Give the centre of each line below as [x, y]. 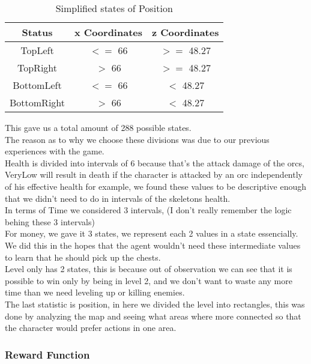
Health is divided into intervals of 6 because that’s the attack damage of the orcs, [155, 162]
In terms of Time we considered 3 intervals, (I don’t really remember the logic [148, 210]
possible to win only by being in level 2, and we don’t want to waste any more [149, 280]
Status [37, 32]
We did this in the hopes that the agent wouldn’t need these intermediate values [153, 245]
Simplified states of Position [114, 8]
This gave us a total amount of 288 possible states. [98, 127]
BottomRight [38, 102]
